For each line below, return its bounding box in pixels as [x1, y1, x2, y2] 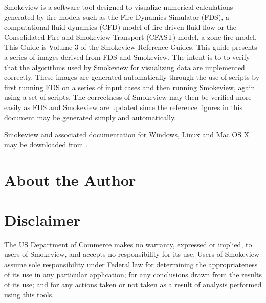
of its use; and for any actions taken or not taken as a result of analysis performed [4, 279, 262, 290]
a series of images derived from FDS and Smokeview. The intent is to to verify [4, 51, 250, 62]
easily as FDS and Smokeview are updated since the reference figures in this [4, 101, 243, 112]
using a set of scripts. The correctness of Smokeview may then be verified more [4, 92, 252, 102]
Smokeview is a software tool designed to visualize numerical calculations [4, 2, 233, 12]
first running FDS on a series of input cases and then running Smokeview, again [4, 81, 255, 92]
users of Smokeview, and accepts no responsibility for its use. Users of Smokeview [4, 249, 259, 259]
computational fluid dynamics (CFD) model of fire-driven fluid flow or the [4, 21, 237, 32]
